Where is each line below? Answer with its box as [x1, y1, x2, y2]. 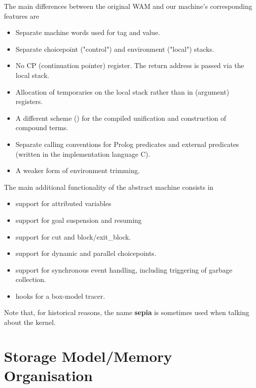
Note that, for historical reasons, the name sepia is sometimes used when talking [4, 307, 250, 317]
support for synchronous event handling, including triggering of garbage [15, 264, 233, 275]
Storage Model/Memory [4, 346, 172, 366]
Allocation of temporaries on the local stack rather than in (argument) [15, 86, 229, 97]
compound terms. [15, 122, 69, 133]
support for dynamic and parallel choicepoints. [15, 248, 156, 258]
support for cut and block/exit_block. [15, 231, 131, 242]
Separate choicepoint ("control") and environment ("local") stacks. [15, 43, 215, 54]
